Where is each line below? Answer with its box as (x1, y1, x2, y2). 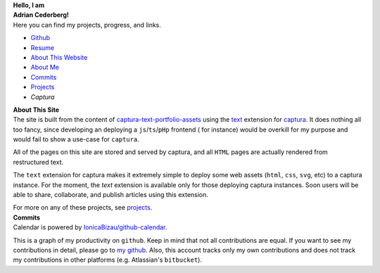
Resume (30, 43, 55, 52)
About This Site (13, 106, 60, 114)
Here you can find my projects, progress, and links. (13, 20, 162, 29)
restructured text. (13, 158, 64, 166)
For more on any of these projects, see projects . (13, 203, 153, 212)
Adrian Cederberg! (13, 11, 70, 19)
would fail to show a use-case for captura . (13, 135, 140, 144)
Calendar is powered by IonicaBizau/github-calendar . (13, 223, 167, 231)
